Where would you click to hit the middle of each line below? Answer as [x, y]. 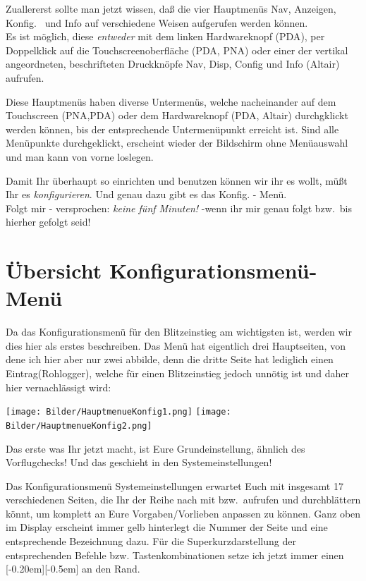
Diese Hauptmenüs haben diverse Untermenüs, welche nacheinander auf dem [171, 101]
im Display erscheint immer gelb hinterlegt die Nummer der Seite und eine [167, 527]
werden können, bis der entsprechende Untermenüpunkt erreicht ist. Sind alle [172, 129]
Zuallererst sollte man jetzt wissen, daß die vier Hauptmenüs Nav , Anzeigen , [171, 8]
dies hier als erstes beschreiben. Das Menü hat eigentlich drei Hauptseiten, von [176, 345]
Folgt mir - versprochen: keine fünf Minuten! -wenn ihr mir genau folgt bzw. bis [179, 208]
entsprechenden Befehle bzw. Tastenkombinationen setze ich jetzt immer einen [175, 555]
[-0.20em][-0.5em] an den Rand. [73, 569]
